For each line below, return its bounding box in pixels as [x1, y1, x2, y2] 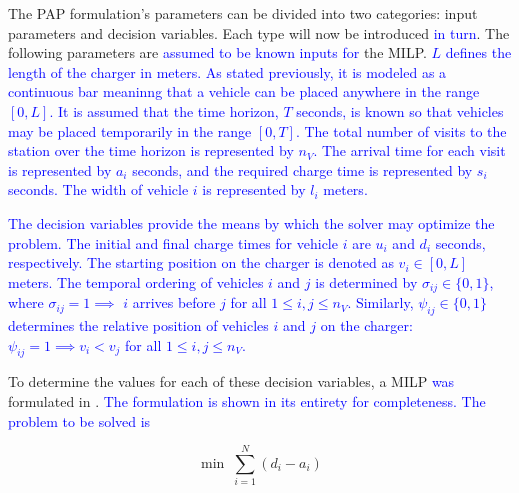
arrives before [132, 292, 216, 313]
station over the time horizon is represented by [8, 140, 294, 161]
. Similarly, [347, 292, 414, 313]
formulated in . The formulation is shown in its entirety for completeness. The [8, 390, 486, 411]
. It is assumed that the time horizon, [49, 100, 279, 121]
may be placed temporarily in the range [8, 120, 252, 141]
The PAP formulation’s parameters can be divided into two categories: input [8, 3, 478, 23]
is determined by [315, 271, 418, 292]
